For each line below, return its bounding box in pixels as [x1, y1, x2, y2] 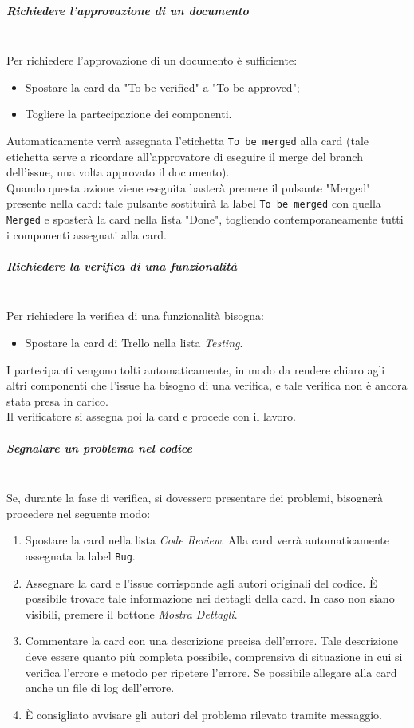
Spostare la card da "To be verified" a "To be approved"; [25, 78, 300, 95]
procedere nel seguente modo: [6, 504, 151, 521]
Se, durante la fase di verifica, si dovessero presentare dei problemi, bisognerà [6, 489, 384, 506]
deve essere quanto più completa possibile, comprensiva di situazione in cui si [25, 647, 403, 664]
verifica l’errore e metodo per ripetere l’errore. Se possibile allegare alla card [25, 663, 397, 680]
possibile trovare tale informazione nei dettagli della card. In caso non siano [25, 590, 395, 607]
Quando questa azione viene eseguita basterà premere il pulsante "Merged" [6, 179, 371, 196]
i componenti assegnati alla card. [6, 226, 167, 243]
